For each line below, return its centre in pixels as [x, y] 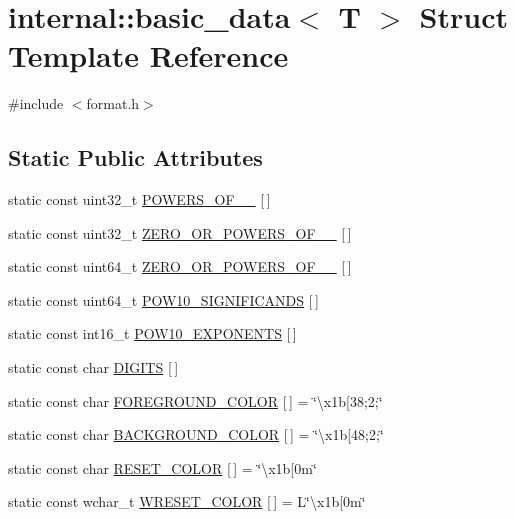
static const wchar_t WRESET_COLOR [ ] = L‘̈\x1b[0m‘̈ [187, 501]
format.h [113, 103]
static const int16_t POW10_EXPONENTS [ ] [152, 333]
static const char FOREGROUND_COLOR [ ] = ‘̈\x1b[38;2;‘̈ [195, 400]
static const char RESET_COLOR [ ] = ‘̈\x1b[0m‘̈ [162, 467]
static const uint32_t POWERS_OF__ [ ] [139, 199]
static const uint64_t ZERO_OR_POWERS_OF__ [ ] [180, 266]
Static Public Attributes [135, 157]
